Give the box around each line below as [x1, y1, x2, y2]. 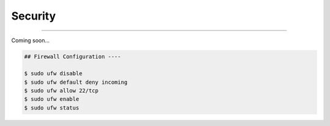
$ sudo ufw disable [24, 70, 82, 77]
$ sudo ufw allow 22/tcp [24, 87, 99, 94]
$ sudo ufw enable [24, 95, 79, 103]
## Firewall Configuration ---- [24, 53, 122, 60]
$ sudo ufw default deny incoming [24, 78, 128, 86]
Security [11, 9, 56, 23]
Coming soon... [11, 37, 50, 44]
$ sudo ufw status [24, 104, 79, 111]
